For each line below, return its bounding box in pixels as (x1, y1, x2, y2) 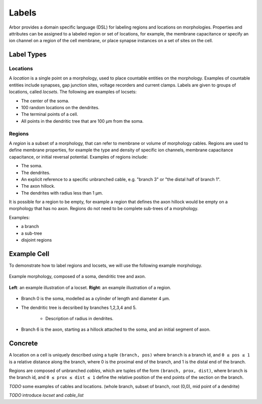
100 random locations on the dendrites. (21, 105, 99, 111)
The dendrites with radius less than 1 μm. (21, 190, 103, 196)
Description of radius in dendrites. (45, 315, 114, 321)
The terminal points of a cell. (21, 112, 79, 117)
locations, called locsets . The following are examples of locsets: (9, 89, 137, 95)
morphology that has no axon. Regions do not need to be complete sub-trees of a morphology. (9, 206, 198, 211)
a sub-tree (21, 230, 42, 236)
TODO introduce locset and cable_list (9, 392, 84, 398)
